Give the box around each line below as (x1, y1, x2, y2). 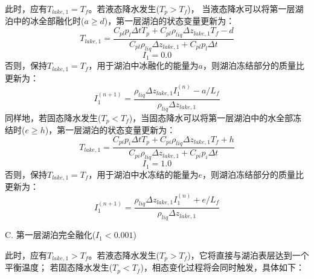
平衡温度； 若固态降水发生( (5, 261, 113, 274)
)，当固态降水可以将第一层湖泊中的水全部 (129, 111, 293, 124)
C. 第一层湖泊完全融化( (5, 228, 96, 241)
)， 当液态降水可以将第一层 (187, 2, 295, 14)
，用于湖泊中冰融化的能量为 (88, 59, 199, 72)
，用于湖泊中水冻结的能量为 (88, 168, 199, 180)
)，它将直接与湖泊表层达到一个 (187, 248, 309, 261)
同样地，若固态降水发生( (5, 111, 101, 124)
